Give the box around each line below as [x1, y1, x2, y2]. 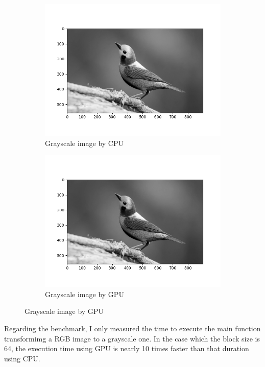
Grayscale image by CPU [45, 137, 124, 148]
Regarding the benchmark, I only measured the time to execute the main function [4, 323, 261, 333]
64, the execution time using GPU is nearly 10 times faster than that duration [4, 343, 249, 354]
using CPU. [4, 353, 40, 363]
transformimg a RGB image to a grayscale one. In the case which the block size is [4, 333, 260, 344]
